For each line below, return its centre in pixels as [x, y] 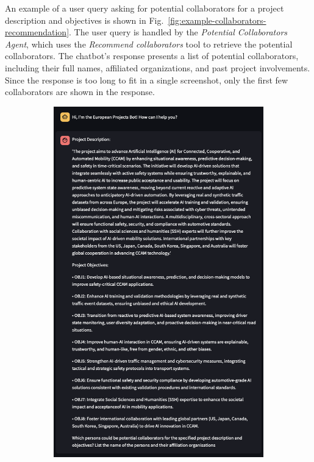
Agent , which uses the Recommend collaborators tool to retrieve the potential [149, 44]
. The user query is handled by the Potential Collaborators [178, 32]
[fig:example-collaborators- [217, 20]
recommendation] [37, 32]
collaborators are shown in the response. [80, 92]
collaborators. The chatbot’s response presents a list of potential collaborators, [152, 56]
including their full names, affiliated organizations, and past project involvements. [158, 67]
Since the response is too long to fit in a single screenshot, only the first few [147, 80]
